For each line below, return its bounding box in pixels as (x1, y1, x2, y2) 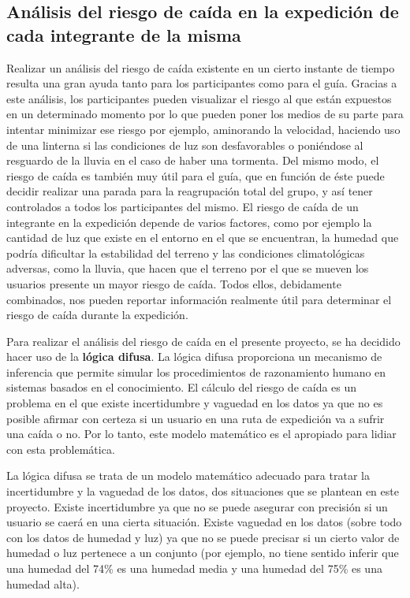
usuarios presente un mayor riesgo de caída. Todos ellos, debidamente (6, 275, 341, 292)
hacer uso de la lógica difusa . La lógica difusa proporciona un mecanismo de (6, 348, 382, 365)
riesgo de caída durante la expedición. (6, 306, 188, 323)
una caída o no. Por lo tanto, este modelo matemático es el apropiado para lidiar (6, 425, 397, 442)
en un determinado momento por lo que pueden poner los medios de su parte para (6, 106, 404, 122)
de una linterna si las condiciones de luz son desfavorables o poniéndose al (6, 136, 363, 153)
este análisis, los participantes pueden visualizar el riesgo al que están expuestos (6, 90, 392, 106)
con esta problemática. (6, 440, 115, 457)
